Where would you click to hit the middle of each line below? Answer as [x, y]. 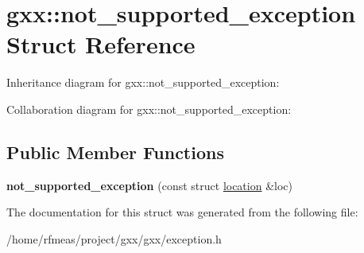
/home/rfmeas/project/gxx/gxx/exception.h [114, 238]
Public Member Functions [115, 152]
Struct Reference [101, 44]
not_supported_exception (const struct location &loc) [149, 185]
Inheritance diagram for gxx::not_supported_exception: [143, 82]
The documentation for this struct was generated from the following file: [182, 212]
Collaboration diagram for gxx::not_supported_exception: [149, 109]
